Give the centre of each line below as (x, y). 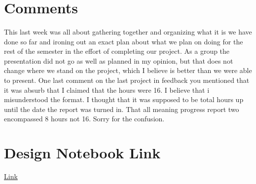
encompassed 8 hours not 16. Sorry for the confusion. (84, 119)
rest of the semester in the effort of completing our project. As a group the (117, 51)
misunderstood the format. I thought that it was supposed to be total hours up (124, 99)
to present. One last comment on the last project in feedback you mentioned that (127, 80)
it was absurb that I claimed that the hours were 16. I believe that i (107, 90)
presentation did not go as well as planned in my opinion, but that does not (119, 60)
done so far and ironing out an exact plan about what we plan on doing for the (124, 41)
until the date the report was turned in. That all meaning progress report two (122, 109)
